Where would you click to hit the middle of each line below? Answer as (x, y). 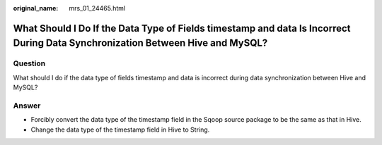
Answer (27, 106)
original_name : (36, 8)
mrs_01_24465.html (97, 8)
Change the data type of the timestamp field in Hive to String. (120, 130)
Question (29, 63)
